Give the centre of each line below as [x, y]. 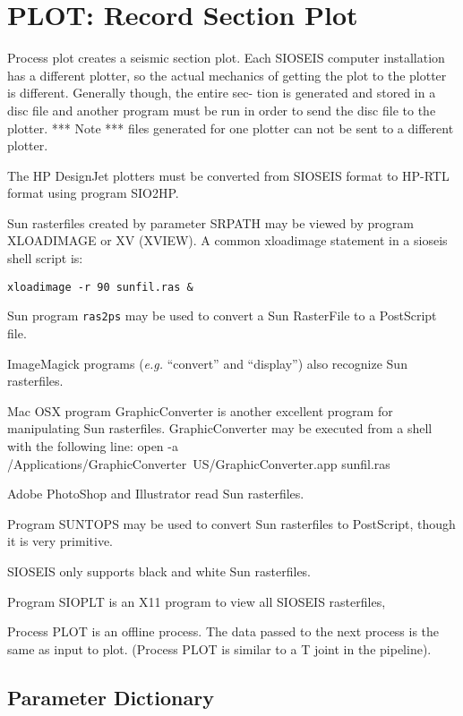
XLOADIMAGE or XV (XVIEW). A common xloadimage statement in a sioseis [227, 240]
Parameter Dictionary [111, 697]
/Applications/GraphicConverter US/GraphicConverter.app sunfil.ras [199, 463]
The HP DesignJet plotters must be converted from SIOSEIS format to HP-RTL [228, 175]
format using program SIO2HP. [93, 193]
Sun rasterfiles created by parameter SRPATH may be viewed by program [210, 222]
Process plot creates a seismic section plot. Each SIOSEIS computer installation [226, 58]
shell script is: [45, 258]
